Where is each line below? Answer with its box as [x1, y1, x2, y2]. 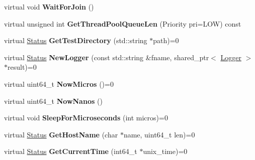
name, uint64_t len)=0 [123, 129, 195, 139]
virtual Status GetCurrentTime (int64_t [4, 146, 137, 156]
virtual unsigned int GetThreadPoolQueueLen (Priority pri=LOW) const [4, 18, 241, 29]
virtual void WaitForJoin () [4, 2, 94, 12]
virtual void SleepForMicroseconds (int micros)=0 [4, 112, 168, 123]
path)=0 [153, 35, 179, 46]
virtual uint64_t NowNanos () [4, 95, 103, 106]
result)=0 [8, 62, 37, 72]
